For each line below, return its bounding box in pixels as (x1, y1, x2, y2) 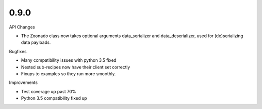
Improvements (9, 80, 38, 85)
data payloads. (21, 40, 51, 45)
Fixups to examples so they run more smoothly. (21, 70, 116, 77)
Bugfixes (9, 48, 27, 54)
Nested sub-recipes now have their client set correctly (21, 64, 131, 70)
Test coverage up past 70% (21, 88, 77, 94)
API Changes (9, 24, 35, 30)
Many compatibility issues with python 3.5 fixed (21, 57, 116, 63)
